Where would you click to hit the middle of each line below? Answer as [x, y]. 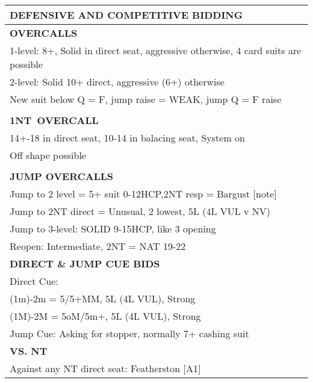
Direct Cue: [34, 281]
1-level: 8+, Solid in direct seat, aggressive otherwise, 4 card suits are [156, 50]
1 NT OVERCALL [54, 120]
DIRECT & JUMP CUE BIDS [85, 263]
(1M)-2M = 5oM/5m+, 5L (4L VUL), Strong [105, 316]
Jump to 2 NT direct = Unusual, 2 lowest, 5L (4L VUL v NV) [140, 211]
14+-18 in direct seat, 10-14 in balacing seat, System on [127, 138]
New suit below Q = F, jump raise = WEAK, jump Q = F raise [146, 99]
